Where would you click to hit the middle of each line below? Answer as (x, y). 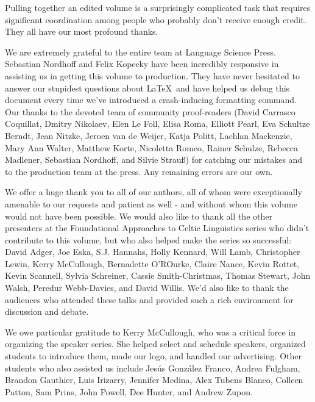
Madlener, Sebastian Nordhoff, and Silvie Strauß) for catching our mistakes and (154, 160)
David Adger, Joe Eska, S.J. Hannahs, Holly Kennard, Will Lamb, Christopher (153, 252)
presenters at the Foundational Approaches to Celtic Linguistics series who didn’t (157, 228)
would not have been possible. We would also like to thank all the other (139, 216)
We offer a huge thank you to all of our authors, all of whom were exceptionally (154, 192)
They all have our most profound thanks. (82, 31)
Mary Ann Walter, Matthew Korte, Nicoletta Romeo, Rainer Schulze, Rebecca (151, 147)
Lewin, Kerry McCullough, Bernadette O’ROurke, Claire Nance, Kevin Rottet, (152, 263)
